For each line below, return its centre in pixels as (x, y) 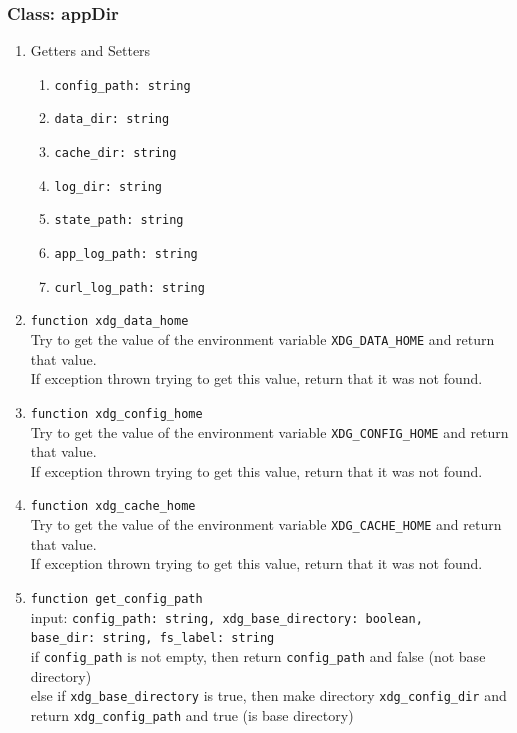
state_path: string (119, 220)
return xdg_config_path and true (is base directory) (192, 714)
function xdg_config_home (116, 413)
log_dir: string (108, 186)
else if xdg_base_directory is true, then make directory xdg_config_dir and (268, 695)
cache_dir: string (115, 153)
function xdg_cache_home (113, 506)
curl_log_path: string (129, 287)
